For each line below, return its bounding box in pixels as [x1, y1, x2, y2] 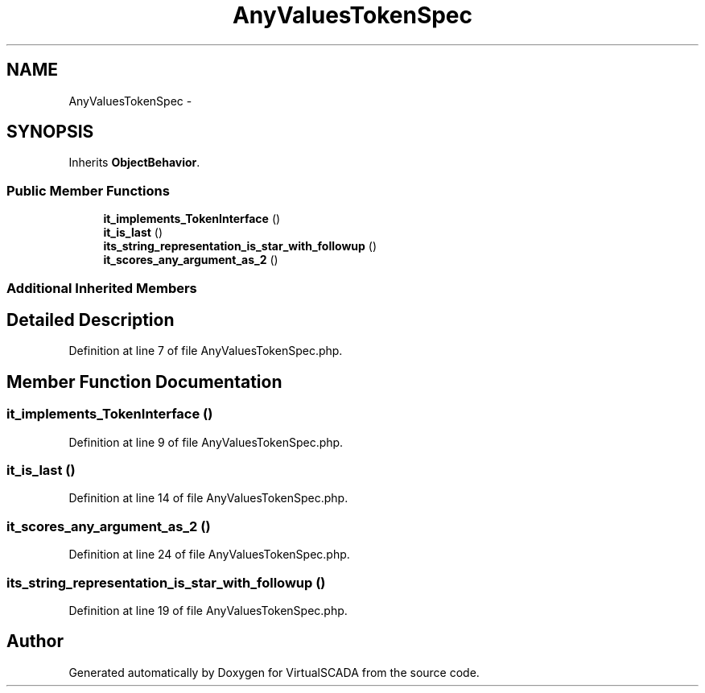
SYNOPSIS [6, 122, 94, 142]
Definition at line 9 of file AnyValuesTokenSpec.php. [68, 435, 344, 449]
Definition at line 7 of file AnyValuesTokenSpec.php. [68, 344, 343, 358]
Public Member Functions [6, 182, 170, 199]
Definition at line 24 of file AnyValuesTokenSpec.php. [68, 547, 350, 562]
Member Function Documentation [6, 371, 282, 392]
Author [6, 631, 64, 652]
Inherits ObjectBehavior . [68, 155, 200, 170]
